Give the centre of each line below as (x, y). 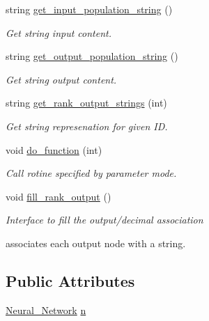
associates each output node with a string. (96, 243)
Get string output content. (61, 79)
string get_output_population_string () (92, 56)
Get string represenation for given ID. (87, 126)
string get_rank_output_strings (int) (86, 103)
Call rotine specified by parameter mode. (91, 173)
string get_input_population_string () (89, 9)
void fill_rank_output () (59, 196)
